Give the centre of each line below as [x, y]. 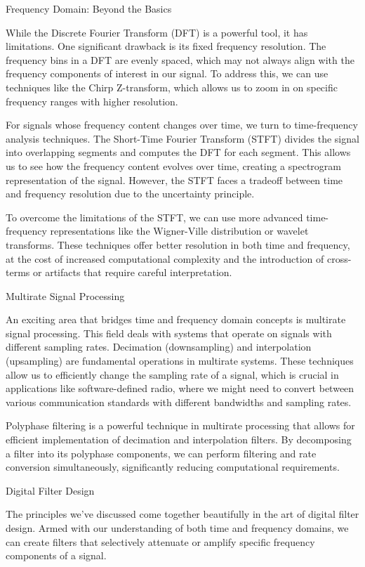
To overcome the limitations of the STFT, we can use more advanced [154, 217]
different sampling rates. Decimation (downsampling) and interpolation [159, 347]
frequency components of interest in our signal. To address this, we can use [167, 73]
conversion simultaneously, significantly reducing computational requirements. [173, 467]
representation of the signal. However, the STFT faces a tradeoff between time [174, 180]
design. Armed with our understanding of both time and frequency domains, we [177, 528]
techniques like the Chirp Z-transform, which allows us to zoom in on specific [172, 87]
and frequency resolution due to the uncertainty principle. [130, 194]
